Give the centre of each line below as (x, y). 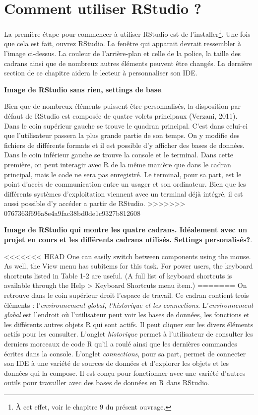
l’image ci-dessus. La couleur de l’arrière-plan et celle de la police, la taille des (122, 53)
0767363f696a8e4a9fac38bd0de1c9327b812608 (72, 213)
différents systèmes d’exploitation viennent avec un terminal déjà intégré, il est (124, 193)
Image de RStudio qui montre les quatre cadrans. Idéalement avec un (126, 230)
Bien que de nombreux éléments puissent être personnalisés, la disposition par (122, 106)
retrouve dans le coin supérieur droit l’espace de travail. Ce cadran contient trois (127, 295)
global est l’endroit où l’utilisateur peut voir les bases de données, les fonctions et (127, 314)
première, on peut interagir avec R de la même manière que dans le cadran (118, 164)
